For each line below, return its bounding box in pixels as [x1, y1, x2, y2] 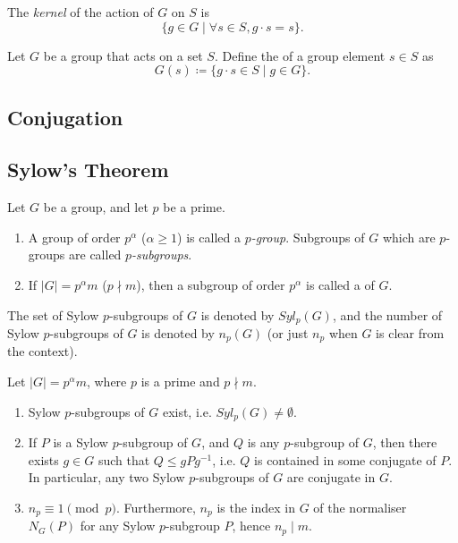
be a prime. [163, 198, 225, 216]
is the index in [216, 497, 295, 516]
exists [28, 450, 59, 469]
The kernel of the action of [7, 3, 154, 21]
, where [86, 372, 127, 391]
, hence [232, 516, 271, 535]
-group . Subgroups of [250, 227, 365, 246]
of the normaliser [313, 497, 407, 516]
